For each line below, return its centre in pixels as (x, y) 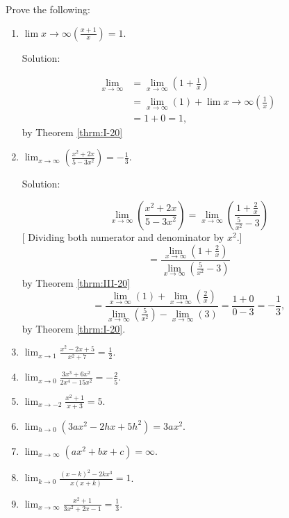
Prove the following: (48, 9)
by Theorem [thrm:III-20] (76, 282)
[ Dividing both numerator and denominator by (123, 236)
